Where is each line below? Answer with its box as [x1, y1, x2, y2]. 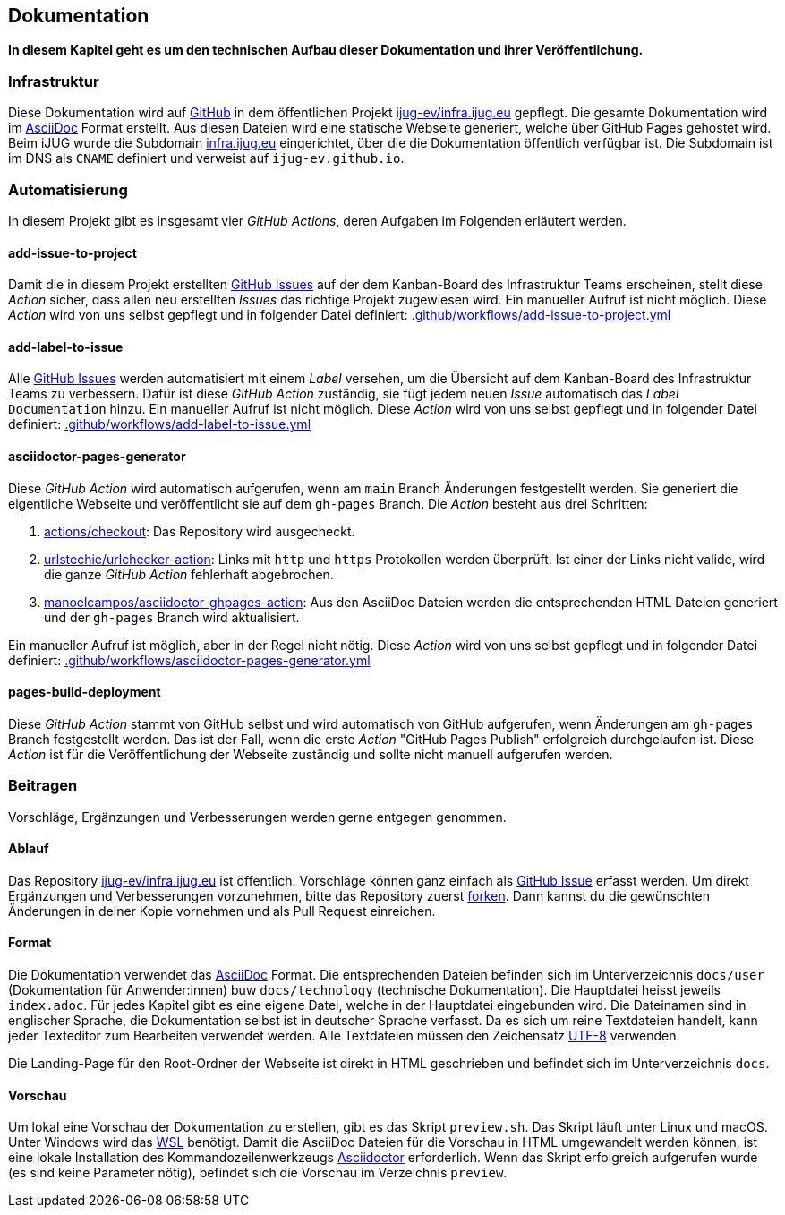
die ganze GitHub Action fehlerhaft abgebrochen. [44, 566, 334, 582]
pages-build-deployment [8, 684, 161, 700]
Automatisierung [8, 180, 128, 199]
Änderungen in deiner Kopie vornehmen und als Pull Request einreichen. [8, 903, 436, 919]
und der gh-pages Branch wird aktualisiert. [44, 609, 300, 625]
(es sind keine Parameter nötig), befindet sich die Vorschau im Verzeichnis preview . [8, 1165, 508, 1181]
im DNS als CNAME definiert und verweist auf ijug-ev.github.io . [8, 150, 405, 167]
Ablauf [8, 841, 49, 857]
